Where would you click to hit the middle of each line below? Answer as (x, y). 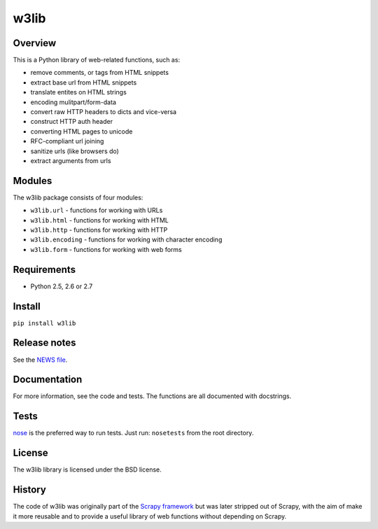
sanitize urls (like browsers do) (75, 151)
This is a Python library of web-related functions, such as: (97, 60)
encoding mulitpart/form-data (73, 102)
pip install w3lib (44, 323)
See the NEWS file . (40, 360)
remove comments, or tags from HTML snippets (100, 73)
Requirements (44, 269)
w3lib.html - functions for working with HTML (100, 220)
